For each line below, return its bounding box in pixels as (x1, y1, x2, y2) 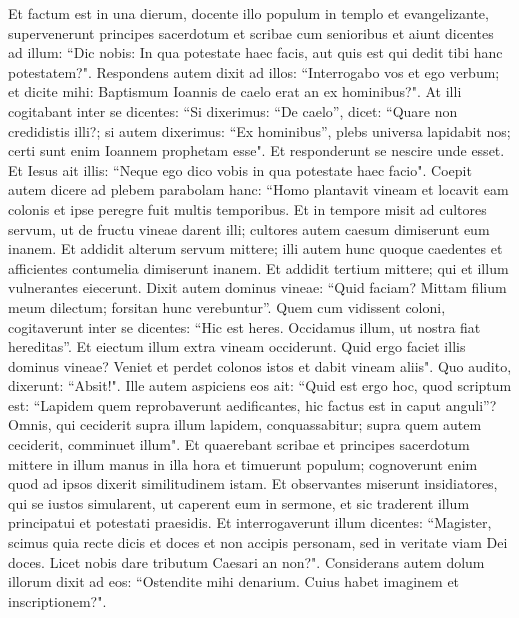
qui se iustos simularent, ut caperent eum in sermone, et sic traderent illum (8, 492, 470, 513)
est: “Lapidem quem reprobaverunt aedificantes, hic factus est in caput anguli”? (8, 394, 497, 415)
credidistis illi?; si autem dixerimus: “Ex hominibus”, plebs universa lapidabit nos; (8, 120, 511, 141)
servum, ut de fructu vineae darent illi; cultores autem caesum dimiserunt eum (8, 218, 490, 239)
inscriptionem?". (8, 590, 107, 611)
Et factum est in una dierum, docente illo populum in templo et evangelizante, (8, 3, 489, 23)
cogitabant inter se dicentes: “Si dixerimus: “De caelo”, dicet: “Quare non (8, 100, 458, 121)
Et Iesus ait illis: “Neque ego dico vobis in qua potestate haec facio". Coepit (8, 159, 472, 180)
